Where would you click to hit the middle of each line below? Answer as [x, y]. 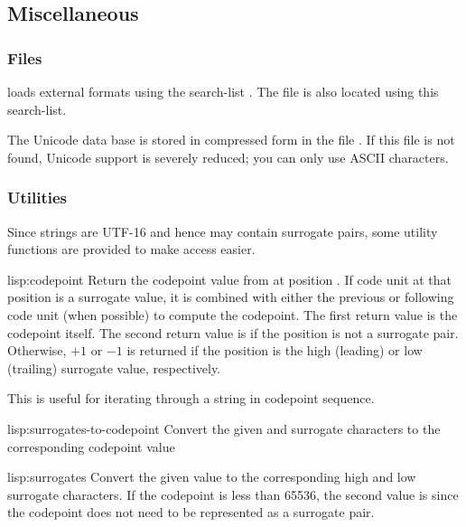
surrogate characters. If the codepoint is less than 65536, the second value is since [233, 494]
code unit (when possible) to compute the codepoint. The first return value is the [233, 314]
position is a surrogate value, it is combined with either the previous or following [231, 297]
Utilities [37, 198]
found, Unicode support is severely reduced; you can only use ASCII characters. [228, 157]
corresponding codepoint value [91, 446]
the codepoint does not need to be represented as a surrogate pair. [191, 512]
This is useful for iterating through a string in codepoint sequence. [191, 398]
